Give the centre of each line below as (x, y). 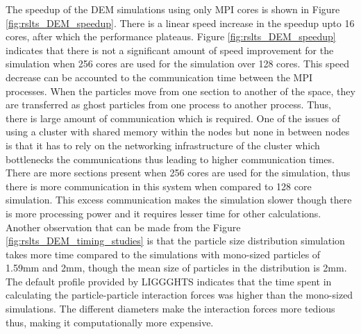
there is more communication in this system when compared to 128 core (159, 186)
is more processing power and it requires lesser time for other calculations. (163, 213)
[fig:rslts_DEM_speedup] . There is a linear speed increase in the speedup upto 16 (180, 23)
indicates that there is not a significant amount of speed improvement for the (170, 50)
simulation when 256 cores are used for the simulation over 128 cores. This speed (177, 64)
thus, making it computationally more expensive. (110, 322)
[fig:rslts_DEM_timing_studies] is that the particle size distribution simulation (175, 241)
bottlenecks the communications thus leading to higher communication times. (170, 159)
